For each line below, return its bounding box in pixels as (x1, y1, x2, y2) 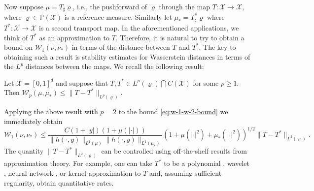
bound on (4, 42, 33, 52)
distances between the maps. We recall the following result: (26, 61, 204, 71)
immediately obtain (4, 116, 63, 126)
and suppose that (56, 77, 108, 88)
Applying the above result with (4, 106, 98, 117)
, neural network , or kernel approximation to (4, 167, 141, 178)
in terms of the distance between (71, 42, 170, 52)
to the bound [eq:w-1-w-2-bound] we (118, 106, 228, 117)
